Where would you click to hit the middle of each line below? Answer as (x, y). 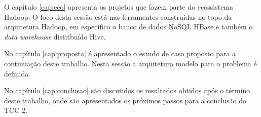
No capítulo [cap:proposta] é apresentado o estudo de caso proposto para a (120, 53)
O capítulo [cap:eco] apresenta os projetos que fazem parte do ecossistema (119, 7)
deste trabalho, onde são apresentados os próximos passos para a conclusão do (125, 100)
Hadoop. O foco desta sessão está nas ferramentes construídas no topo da (118, 16)
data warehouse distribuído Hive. (55, 36)
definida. (17, 73)
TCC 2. (16, 110)
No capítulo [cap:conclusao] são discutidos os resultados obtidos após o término (127, 90)
